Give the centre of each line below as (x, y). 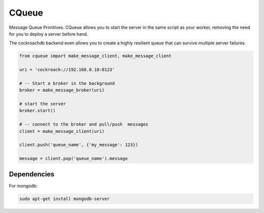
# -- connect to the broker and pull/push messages (84, 124)
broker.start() (37, 111)
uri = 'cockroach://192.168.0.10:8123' (67, 70)
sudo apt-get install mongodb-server (65, 199)
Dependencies (32, 174)
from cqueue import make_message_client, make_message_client (95, 56)
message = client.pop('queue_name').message (74, 159)
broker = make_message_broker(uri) (62, 90)
